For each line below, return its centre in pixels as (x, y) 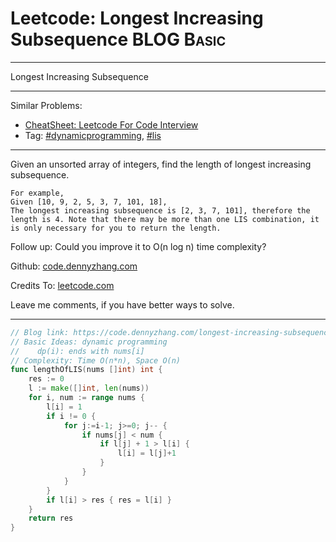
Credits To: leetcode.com (62, 285)
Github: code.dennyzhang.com (74, 266)
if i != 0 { (71, 416)
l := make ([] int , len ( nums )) (89, 388)
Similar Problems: (46, 105)
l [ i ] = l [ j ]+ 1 (147, 453)
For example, (37, 193)
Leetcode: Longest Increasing (137, 18)
